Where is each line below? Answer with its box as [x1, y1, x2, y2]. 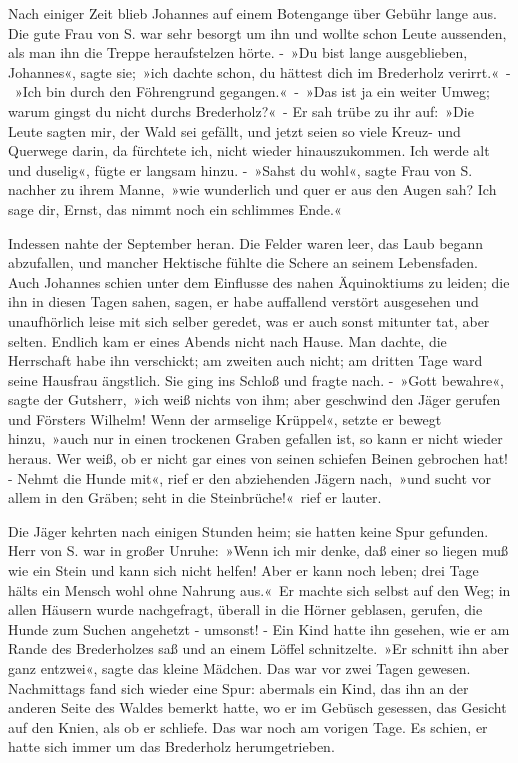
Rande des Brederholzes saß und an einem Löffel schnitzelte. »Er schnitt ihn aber [8, 638, 510, 659]
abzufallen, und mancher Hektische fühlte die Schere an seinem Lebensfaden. [8, 252, 478, 273]
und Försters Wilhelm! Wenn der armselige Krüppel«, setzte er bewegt [8, 408, 442, 429]
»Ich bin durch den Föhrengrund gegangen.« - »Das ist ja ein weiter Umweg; [14, 81, 490, 102]
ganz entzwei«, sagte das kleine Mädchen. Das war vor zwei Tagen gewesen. [8, 658, 471, 678]
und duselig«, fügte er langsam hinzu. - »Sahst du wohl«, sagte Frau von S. [8, 159, 473, 180]
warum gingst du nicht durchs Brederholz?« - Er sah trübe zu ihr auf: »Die [8, 100, 474, 121]
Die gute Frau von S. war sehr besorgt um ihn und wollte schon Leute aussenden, [8, 22, 507, 43]
